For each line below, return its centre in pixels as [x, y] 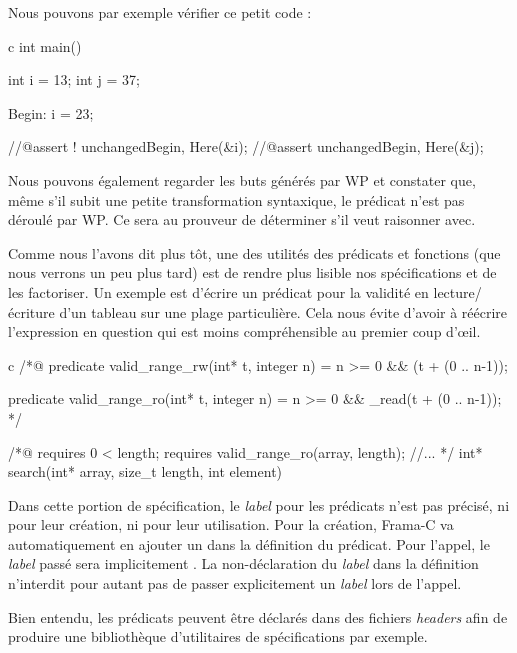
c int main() [45, 45]
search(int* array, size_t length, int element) [145, 471]
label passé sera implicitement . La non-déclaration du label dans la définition [243, 563]
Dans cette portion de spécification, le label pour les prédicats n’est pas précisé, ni [259, 504]
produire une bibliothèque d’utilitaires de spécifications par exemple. [218, 636]
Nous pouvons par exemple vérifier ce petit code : [160, 12]
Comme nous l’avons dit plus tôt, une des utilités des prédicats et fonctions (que [254, 252]
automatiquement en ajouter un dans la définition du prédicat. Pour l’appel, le [249, 543]
